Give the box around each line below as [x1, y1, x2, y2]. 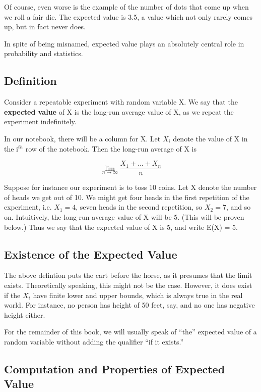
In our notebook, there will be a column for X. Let [4, 133, 161, 143]
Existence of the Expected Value [4, 246, 177, 262]
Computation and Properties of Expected [4, 361, 225, 376]
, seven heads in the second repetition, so [76, 202, 203, 212]
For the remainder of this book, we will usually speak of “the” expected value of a [4, 326, 257, 337]
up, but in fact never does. [4, 21, 86, 32]
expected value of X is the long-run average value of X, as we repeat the [4, 106, 234, 117]
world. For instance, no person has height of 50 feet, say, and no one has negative [4, 300, 255, 310]
